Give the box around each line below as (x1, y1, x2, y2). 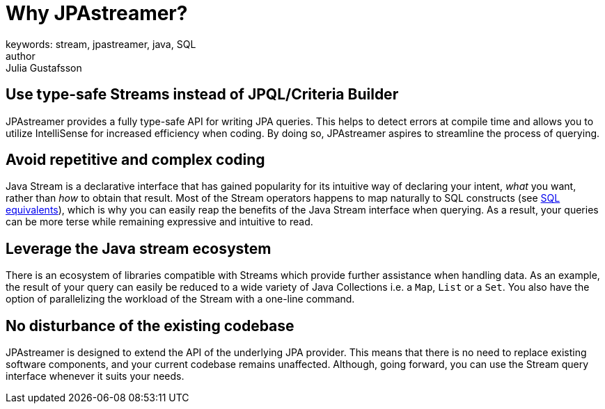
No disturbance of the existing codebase (6, 316, 294, 335)
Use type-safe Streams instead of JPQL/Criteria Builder (6, 86, 399, 104)
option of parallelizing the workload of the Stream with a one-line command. (6, 293, 355, 305)
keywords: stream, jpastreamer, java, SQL (6, 38, 196, 50)
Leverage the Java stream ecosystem (6, 239, 272, 257)
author (6, 49, 36, 62)
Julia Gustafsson (6, 61, 82, 74)
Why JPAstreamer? (6, 1, 188, 25)
